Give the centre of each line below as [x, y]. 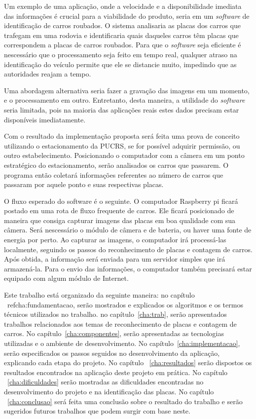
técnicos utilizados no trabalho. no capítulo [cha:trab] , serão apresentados [115, 314]
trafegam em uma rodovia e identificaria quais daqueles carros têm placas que [121, 35]
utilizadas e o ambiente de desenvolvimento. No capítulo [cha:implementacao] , [122, 343]
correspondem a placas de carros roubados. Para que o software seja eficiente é [123, 45]
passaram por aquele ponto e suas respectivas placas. [84, 184]
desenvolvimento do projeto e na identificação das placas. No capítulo [109, 391]
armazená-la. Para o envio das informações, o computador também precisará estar [128, 268]
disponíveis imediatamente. [45, 119]
